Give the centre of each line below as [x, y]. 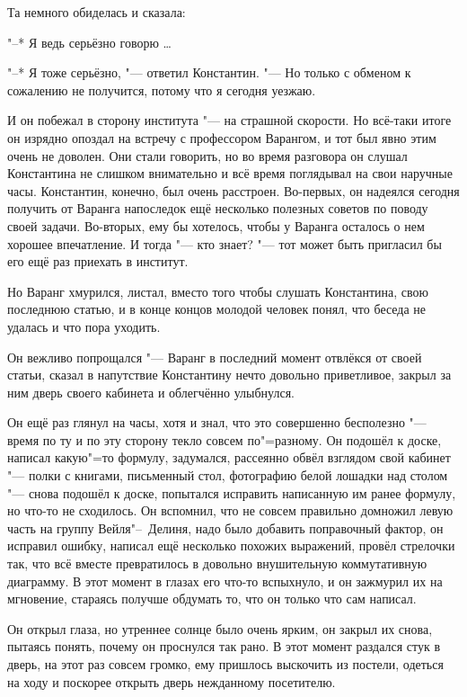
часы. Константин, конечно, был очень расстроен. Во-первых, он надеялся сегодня [233, 190]
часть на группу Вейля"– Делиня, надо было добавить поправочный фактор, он [225, 527]
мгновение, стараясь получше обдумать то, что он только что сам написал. [212, 599]
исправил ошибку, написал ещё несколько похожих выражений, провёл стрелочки [231, 545]
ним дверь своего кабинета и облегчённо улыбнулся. [151, 392]
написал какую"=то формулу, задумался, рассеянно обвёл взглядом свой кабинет [229, 457]
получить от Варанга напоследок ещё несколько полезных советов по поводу [218, 208]
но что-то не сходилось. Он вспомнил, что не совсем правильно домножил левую [230, 510]
